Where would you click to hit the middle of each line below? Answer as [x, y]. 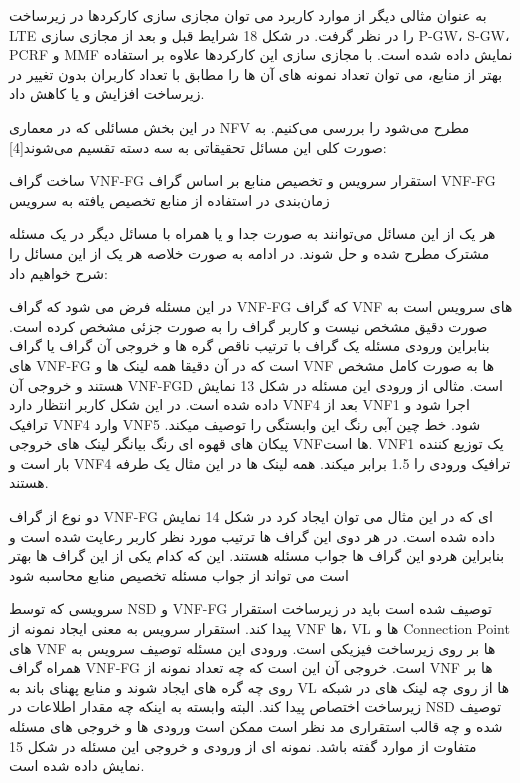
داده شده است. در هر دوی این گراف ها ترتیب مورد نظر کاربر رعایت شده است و [252, 535]
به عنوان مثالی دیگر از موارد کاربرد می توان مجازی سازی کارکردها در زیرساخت [248, 15]
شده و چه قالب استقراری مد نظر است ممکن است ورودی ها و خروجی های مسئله [256, 726]
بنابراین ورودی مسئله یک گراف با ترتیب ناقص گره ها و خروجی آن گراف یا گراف [249, 345]
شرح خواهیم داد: [58, 272]
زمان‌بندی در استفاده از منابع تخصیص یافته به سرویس [169, 199]
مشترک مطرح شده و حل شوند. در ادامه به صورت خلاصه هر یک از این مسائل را [249, 252]
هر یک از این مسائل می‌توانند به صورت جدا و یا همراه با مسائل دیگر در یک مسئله [252, 233]
